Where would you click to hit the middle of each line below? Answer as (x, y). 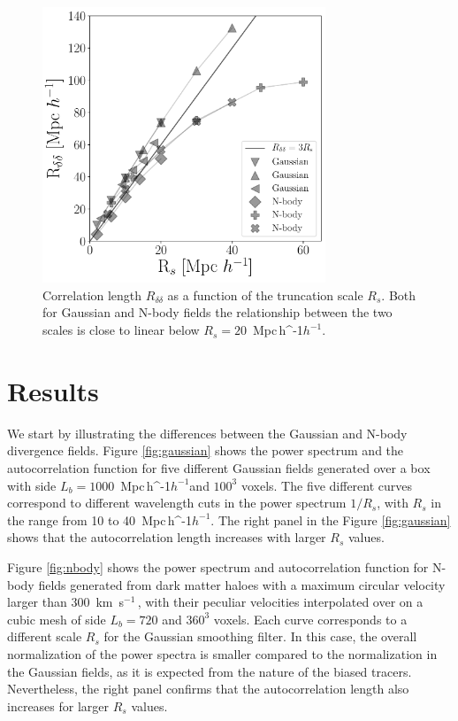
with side (32, 485)
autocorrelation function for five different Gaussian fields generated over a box (219, 467)
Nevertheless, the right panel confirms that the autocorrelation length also (208, 689)
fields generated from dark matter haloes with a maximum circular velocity (242, 584)
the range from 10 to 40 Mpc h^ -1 (99, 519)
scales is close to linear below (121, 330)
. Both (399, 295)
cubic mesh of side (57, 619)
